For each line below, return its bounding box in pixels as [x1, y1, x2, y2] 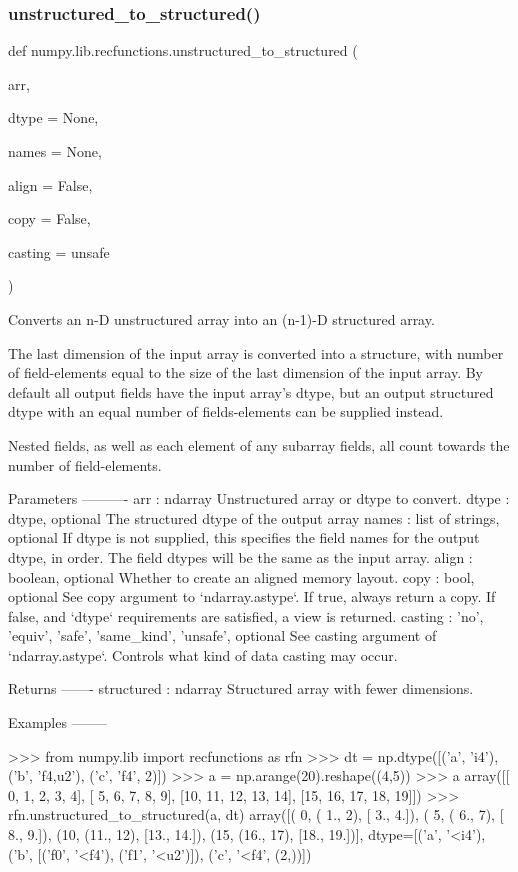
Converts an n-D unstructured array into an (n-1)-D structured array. [8, 308, 435, 329]
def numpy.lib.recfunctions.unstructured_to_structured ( [8, 40, 358, 61]
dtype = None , [8, 107, 99, 128]
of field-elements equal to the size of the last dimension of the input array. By [8, 362, 484, 383]
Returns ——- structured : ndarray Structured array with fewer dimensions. [8, 678, 474, 699]
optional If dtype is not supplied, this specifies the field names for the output [8, 527, 480, 548]
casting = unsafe [8, 241, 110, 262]
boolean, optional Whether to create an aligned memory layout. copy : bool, [8, 566, 475, 587]
